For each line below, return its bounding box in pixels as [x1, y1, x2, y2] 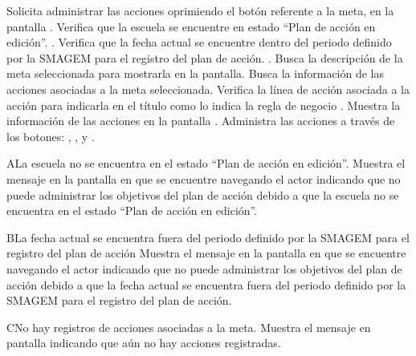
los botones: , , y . [6, 127, 95, 144]
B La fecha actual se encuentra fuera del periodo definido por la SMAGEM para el [6, 229, 410, 245]
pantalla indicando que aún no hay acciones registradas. [6, 334, 281, 351]
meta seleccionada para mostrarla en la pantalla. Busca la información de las [6, 65, 385, 82]
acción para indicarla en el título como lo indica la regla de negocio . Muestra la [6, 96, 401, 113]
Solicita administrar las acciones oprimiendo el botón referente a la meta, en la [6, 2, 394, 18]
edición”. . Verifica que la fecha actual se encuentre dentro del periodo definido [6, 34, 392, 51]
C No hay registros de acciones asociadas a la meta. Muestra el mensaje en [6, 318, 371, 335]
